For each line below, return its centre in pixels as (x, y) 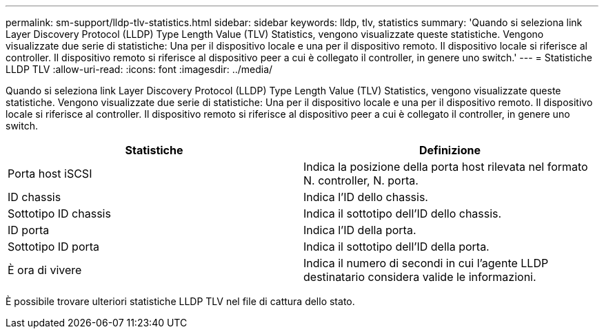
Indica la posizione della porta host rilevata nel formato (446, 167)
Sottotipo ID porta (54, 247)
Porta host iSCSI (50, 174)
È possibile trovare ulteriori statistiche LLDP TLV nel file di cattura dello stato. (180, 301)
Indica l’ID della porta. (360, 230)
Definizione (450, 150)
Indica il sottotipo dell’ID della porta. (396, 247)
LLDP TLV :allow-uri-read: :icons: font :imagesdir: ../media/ (139, 69)
